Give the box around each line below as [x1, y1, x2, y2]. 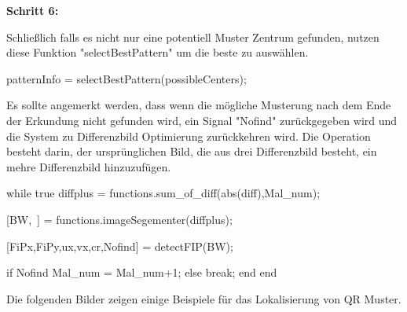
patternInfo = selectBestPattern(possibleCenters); [6, 70, 247, 86]
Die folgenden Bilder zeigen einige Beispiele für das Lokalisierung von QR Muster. [6, 290, 401, 306]
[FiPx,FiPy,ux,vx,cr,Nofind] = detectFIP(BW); [6, 237, 233, 254]
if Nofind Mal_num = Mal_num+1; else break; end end [6, 264, 277, 281]
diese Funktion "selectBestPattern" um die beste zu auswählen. [6, 44, 309, 61]
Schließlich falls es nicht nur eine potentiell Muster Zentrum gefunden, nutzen [6, 28, 379, 45]
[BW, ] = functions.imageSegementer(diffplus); [6, 211, 233, 227]
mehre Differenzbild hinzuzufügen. [6, 158, 171, 174]
